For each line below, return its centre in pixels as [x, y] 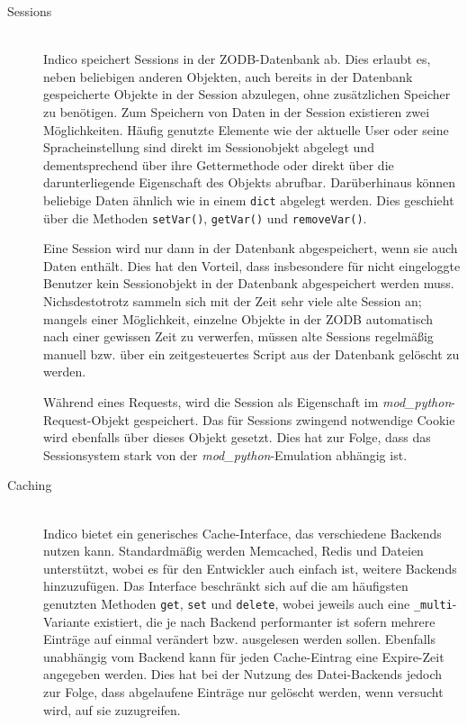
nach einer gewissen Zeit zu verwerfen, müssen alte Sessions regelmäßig [238, 336]
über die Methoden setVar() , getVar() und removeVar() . [205, 217]
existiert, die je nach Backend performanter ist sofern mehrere [265, 621]
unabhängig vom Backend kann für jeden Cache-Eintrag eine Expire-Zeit [244, 656]
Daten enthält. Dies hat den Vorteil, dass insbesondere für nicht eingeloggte [252, 265]
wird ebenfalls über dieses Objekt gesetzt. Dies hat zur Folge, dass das [237, 437]
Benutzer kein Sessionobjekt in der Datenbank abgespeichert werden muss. [249, 283]
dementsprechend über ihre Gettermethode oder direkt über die [219, 164]
